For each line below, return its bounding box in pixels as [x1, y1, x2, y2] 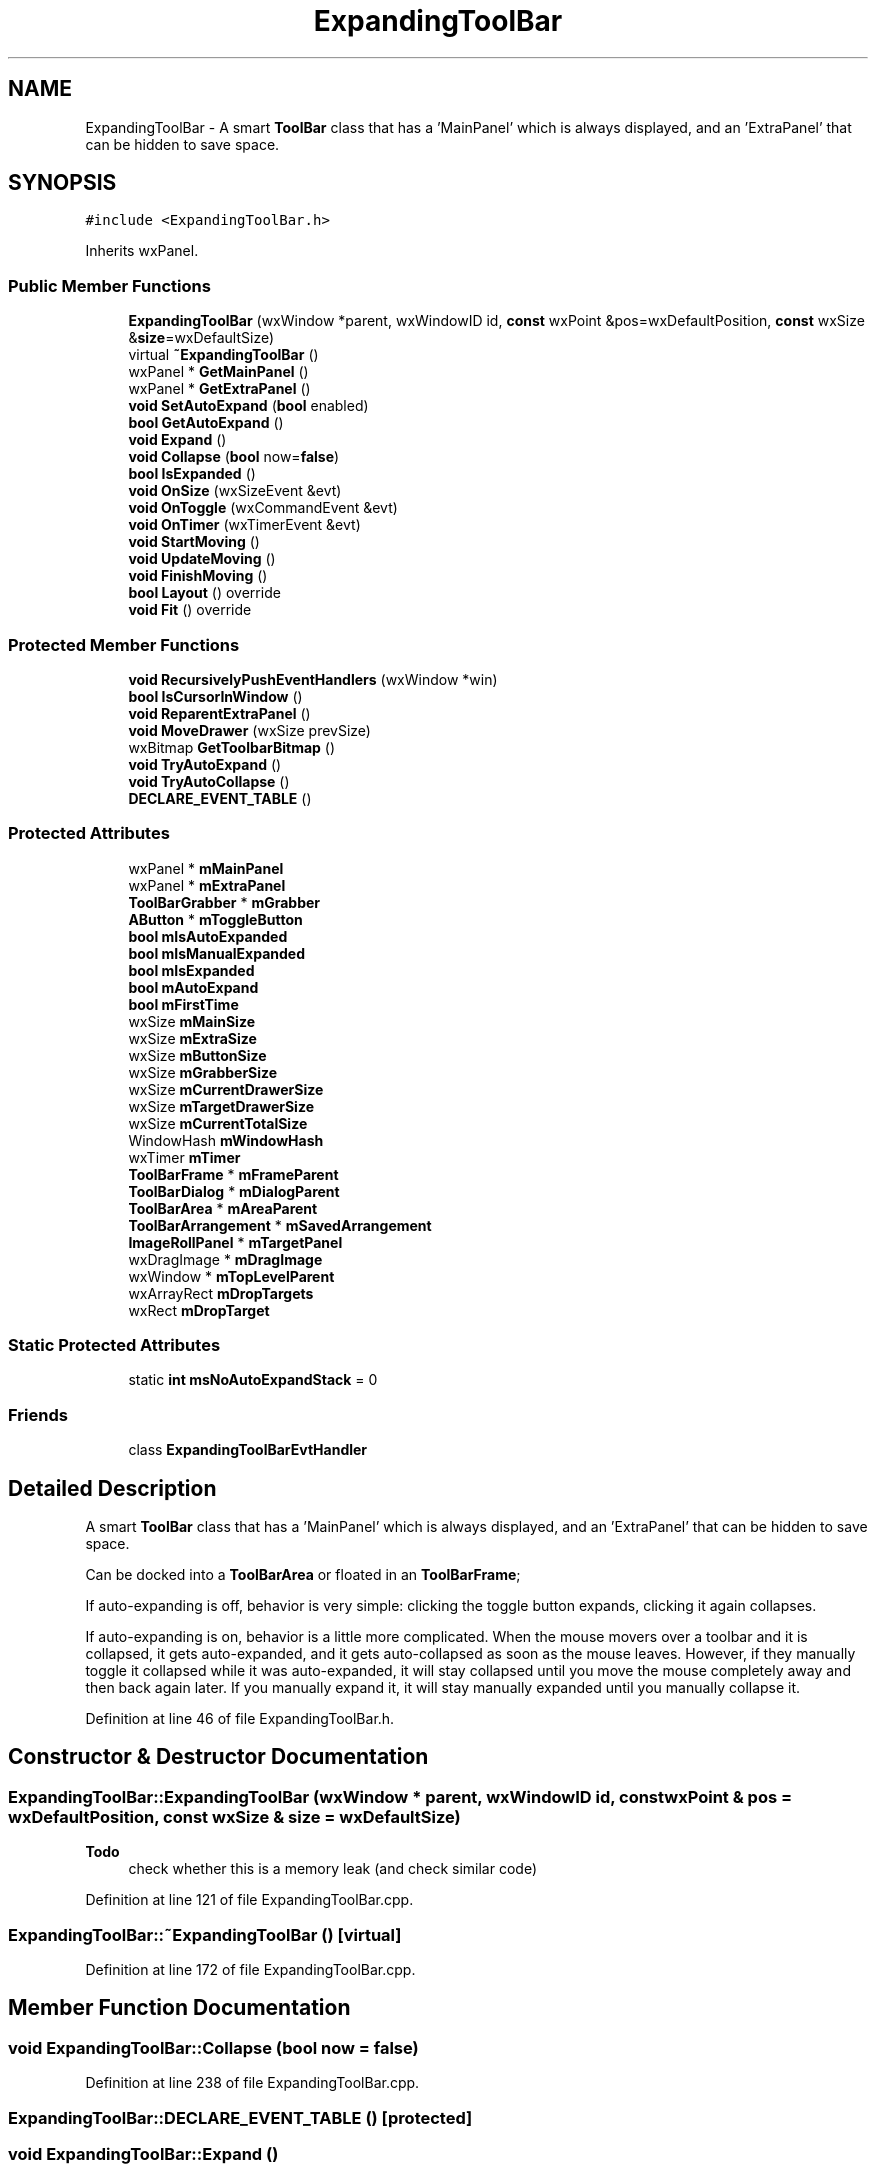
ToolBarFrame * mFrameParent [128, 1165, 339, 1183]
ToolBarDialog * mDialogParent [128, 1182, 340, 1200]
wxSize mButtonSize [128, 1046, 267, 1064]
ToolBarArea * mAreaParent [128, 1199, 318, 1217]
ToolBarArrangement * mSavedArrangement [128, 1216, 432, 1234]
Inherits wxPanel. [85, 242, 199, 260]
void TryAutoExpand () [128, 755, 282, 773]
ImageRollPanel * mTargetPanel [128, 1233, 343, 1251]
